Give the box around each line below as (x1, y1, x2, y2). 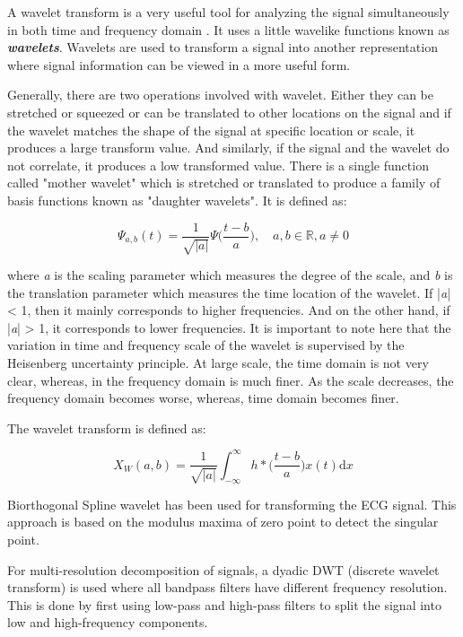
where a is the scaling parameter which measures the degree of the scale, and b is (7, 265, 453, 284)
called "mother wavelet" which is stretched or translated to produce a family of (7, 173, 441, 192)
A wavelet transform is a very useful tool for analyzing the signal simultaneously (7, 3, 450, 21)
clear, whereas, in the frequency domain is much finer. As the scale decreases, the (7, 371, 454, 389)
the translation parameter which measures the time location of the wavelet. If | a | (7, 283, 451, 301)
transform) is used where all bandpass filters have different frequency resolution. (7, 578, 448, 597)
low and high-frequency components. (7, 613, 208, 632)
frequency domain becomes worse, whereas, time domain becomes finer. (7, 388, 399, 407)
